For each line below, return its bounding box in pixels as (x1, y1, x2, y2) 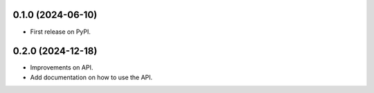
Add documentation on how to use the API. (30, 73, 153, 81)
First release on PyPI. (30, 28, 91, 36)
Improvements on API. (30, 63, 93, 72)
